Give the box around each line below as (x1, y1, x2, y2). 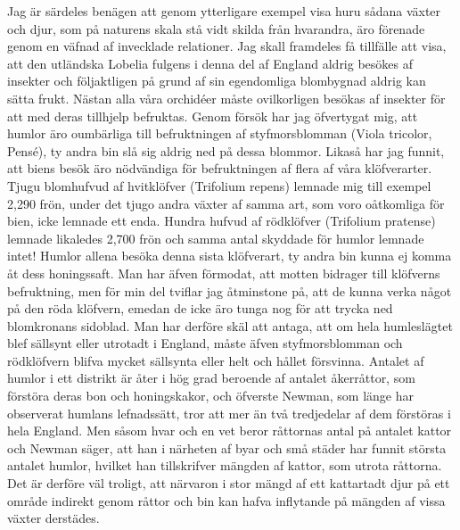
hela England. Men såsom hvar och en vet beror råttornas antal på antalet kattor (7, 421, 452, 440)
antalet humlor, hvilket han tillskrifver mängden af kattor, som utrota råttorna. (7, 456, 442, 475)
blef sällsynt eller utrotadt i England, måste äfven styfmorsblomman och (7, 334, 403, 352)
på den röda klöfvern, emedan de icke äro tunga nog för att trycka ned (7, 299, 393, 318)
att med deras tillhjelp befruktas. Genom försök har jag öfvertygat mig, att (7, 106, 418, 125)
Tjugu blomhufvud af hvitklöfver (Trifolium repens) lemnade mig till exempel (7, 176, 431, 195)
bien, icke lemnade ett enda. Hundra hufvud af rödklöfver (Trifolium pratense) (7, 211, 436, 230)
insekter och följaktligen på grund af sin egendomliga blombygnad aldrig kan (7, 71, 426, 90)
